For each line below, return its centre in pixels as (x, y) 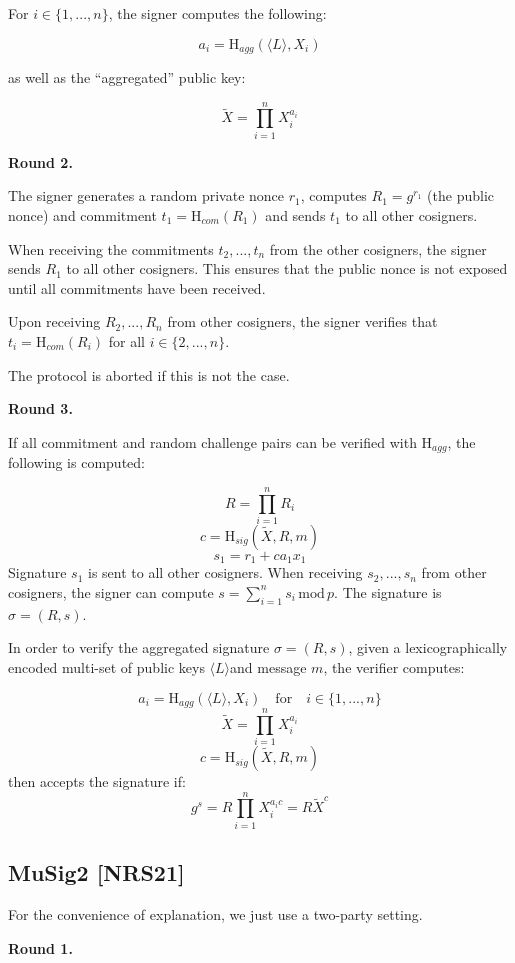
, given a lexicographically (428, 647)
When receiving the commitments (111, 248)
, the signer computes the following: (217, 13)
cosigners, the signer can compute (111, 591)
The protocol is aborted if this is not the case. (149, 374)
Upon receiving (54, 321)
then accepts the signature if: (97, 781)
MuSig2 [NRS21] (96, 872)
